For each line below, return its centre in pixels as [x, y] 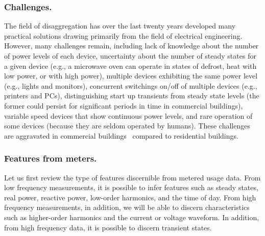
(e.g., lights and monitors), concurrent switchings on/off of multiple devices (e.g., [131, 85]
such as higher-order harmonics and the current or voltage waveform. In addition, [132, 217]
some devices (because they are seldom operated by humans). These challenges [127, 126]
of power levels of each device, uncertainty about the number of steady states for [130, 56]
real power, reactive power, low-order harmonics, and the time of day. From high [130, 197]
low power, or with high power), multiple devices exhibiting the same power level [131, 76]
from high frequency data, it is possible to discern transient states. [108, 227]
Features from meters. [51, 158]
